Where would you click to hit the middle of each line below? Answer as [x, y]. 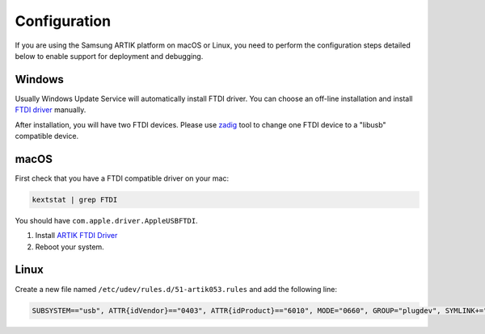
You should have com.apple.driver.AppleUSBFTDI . [106, 220]
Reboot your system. [70, 247]
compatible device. [47, 136]
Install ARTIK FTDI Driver [76, 236]
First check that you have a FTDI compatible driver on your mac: [122, 178]
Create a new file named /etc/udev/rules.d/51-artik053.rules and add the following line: [176, 289]
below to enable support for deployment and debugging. [109, 56]
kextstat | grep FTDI [75, 199]
